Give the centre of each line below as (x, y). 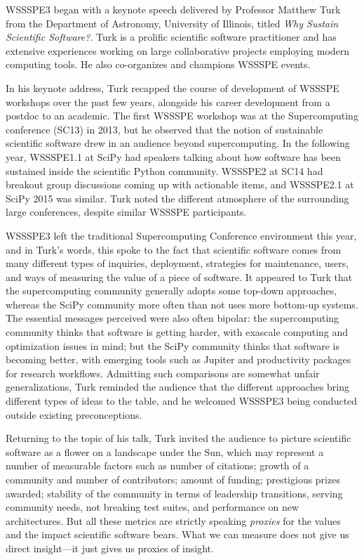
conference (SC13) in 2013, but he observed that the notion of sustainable (164, 129)
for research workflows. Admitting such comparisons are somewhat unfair (163, 373)
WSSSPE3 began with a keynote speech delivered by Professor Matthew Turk (173, 9)
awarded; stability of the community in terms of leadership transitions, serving (174, 493)
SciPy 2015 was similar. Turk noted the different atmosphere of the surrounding (177, 198)
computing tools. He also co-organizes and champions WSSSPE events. (158, 64)
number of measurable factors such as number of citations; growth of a (157, 465)
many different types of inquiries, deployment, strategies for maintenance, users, (177, 263)
